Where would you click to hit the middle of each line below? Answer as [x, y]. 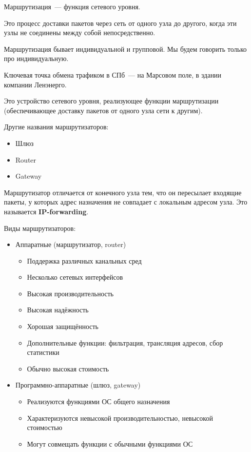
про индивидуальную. [36, 58]
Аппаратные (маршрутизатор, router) [71, 244]
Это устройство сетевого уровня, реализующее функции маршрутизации [111, 101]
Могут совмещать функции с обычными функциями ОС [110, 443]
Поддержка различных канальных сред [84, 260]
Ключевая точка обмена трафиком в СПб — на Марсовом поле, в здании [113, 74]
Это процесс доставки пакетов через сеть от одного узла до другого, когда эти [120, 23]
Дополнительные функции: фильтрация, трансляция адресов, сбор [125, 342]
